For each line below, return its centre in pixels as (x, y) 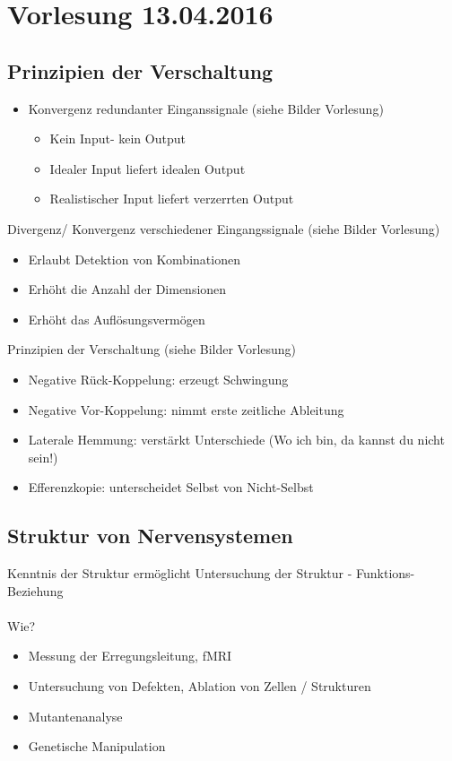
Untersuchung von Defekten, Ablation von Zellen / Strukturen (200, 686)
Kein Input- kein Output (117, 138)
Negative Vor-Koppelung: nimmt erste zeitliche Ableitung (186, 409)
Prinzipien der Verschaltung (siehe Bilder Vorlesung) (152, 349)
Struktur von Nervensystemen (150, 536)
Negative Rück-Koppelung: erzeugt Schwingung (158, 379)
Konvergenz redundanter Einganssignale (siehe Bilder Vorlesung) (206, 108)
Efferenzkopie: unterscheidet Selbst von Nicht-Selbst (171, 487)
